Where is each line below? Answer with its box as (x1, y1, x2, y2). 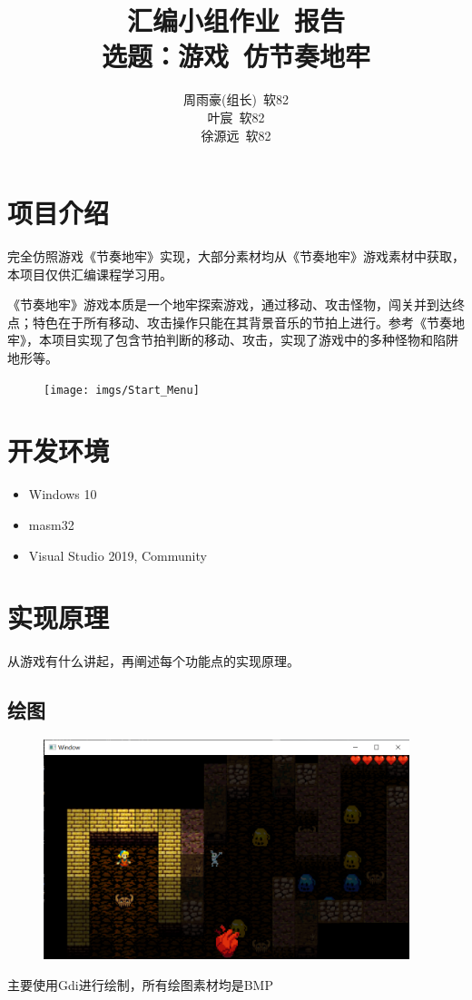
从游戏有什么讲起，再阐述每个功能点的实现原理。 (7, 652, 300, 671)
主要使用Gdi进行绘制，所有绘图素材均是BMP (7, 975, 273, 994)
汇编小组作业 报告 (126, 2, 346, 39)
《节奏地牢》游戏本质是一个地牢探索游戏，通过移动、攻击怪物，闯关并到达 (7, 295, 452, 314)
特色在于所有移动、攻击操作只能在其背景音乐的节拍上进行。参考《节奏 (32, 312, 452, 331)
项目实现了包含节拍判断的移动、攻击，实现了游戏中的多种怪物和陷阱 (51, 330, 458, 349)
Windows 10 (28, 485, 97, 504)
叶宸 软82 (207, 107, 265, 126)
